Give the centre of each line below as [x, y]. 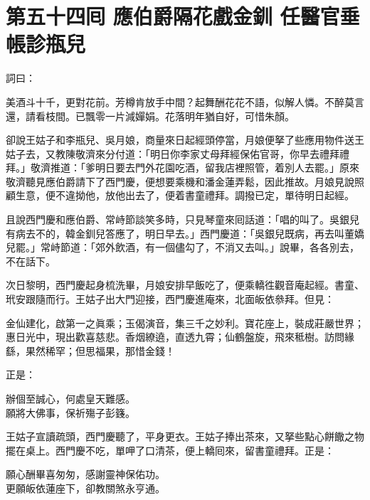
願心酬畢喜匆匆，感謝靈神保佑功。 [85, 474]
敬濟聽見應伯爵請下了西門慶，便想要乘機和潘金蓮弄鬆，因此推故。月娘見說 [180, 181]
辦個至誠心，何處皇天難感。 [70, 398]
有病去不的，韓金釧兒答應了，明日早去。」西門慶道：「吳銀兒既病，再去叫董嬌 [185, 233]
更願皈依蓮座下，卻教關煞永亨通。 [85, 488]
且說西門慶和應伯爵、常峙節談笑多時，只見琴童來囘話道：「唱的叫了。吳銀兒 [183, 219]
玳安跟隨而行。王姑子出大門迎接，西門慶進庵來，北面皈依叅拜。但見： [170, 299]
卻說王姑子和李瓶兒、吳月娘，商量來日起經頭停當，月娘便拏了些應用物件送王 [185, 140]
